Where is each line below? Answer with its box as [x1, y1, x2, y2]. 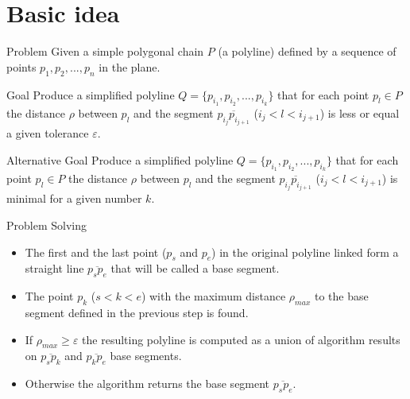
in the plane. [99, 58, 161, 75]
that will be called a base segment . [110, 260, 280, 277]
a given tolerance [6, 125, 89, 141]
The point [25, 288, 74, 304]
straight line [25, 260, 84, 277]
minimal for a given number [6, 190, 142, 207]
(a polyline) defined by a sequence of [218, 43, 396, 60]
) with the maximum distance [141, 288, 286, 304]
